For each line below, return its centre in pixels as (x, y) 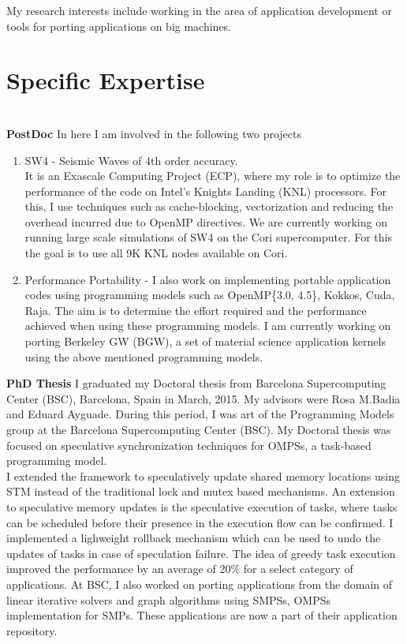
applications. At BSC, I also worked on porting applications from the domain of (200, 584)
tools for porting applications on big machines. (119, 26)
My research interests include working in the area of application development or (199, 10)
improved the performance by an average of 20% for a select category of (180, 569)
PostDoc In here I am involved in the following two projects (154, 133)
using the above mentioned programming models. (144, 356)
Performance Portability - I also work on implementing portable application (208, 279)
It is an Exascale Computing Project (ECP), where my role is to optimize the (213, 176)
